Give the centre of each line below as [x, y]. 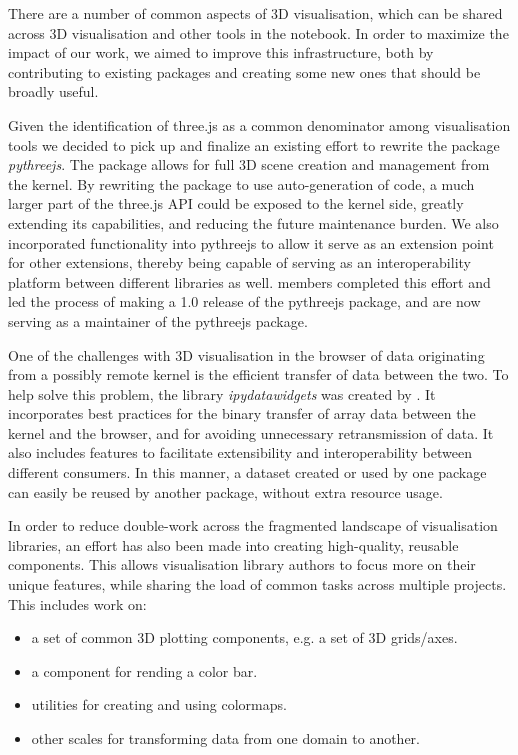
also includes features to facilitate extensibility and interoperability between [240, 452]
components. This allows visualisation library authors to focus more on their [242, 564]
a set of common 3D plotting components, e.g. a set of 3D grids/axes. [244, 637]
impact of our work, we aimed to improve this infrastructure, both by [221, 52]
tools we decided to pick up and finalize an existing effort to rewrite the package [254, 144]
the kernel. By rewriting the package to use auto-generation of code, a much [241, 183]
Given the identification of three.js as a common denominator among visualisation [259, 124]
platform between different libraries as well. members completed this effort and [249, 281]
